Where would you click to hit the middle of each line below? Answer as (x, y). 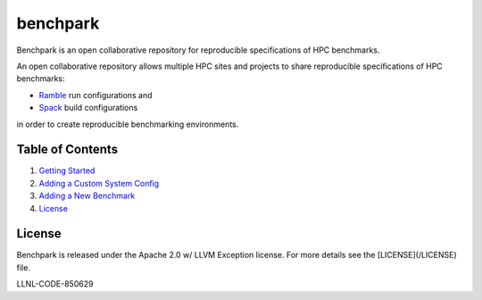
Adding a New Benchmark (87, 196)
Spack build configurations (88, 108)
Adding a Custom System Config (99, 183)
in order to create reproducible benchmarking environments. (128, 124)
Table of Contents (67, 150)
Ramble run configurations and (96, 95)
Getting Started (67, 171)
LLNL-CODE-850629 (55, 284)
